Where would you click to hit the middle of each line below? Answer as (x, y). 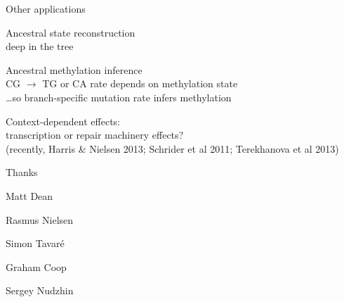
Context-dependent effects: (63, 121)
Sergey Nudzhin (40, 290)
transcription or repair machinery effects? (95, 135)
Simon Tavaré (35, 243)
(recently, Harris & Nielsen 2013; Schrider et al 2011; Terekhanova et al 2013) (172, 148)
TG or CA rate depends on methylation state (140, 83)
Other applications (46, 8)
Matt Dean (29, 195)
